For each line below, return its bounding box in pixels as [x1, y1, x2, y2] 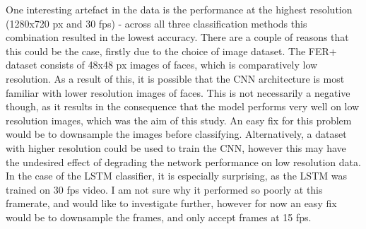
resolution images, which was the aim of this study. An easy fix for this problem [6, 112, 352, 127]
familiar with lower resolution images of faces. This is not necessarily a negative [6, 85, 350, 100]
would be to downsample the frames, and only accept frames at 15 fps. [6, 209, 312, 224]
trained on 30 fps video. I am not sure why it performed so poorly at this [6, 182, 323, 196]
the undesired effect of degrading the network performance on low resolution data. [6, 154, 361, 169]
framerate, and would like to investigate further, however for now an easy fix [6, 196, 337, 211]
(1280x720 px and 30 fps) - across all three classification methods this [6, 16, 307, 30]
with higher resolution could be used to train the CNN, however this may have [6, 140, 346, 155]
